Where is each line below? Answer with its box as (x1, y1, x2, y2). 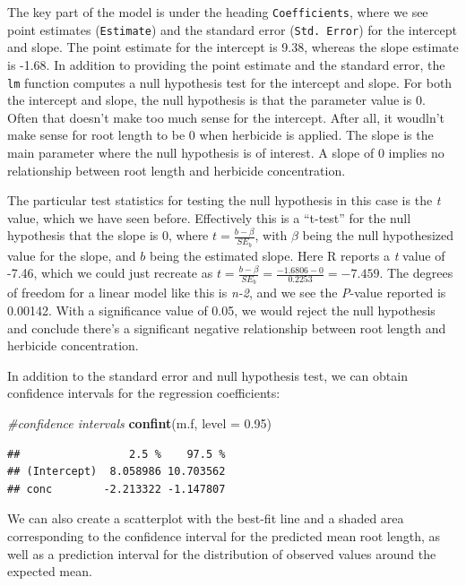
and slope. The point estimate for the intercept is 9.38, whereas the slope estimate (7, 38, 459, 56)
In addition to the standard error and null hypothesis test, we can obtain (7, 366, 408, 384)
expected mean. (7, 562, 92, 581)
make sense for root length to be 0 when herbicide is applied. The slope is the (7, 125, 434, 144)
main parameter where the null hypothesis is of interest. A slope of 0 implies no (7, 142, 444, 161)
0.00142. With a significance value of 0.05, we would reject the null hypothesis (7, 300, 436, 319)
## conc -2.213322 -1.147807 (7, 482, 226, 496)
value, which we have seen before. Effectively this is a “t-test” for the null (7, 208, 411, 227)
